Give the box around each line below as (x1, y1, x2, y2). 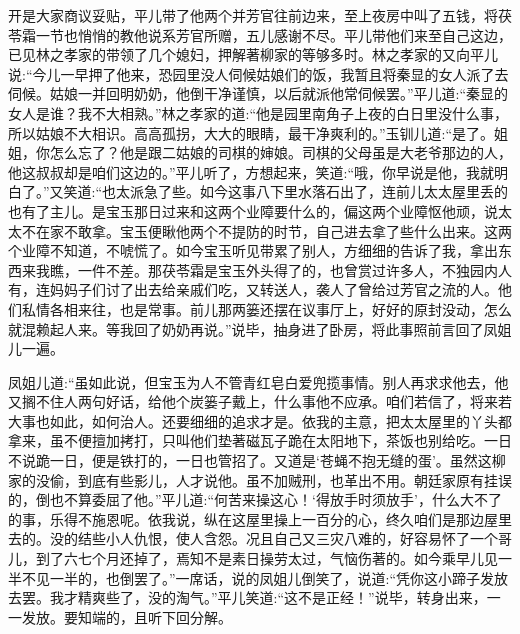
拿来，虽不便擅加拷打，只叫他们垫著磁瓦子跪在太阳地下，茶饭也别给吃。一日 (8, 430, 512, 451)
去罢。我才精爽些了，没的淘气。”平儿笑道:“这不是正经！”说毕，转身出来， (8, 587, 487, 608)
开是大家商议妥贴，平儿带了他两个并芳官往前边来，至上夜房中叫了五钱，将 (8, 5, 498, 25)
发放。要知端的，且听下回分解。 (21, 606, 232, 627)
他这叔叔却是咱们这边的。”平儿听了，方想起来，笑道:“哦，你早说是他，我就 (8, 161, 495, 182)
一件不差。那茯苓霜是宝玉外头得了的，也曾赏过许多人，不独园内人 (77, 259, 512, 280)
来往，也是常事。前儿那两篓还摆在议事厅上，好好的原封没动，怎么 (77, 298, 512, 319)
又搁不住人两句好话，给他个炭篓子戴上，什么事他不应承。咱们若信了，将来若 (8, 391, 512, 412)
